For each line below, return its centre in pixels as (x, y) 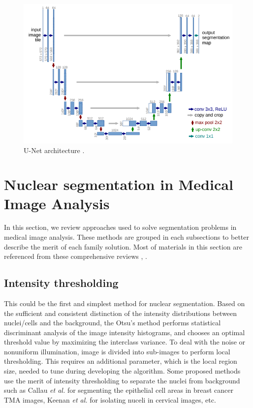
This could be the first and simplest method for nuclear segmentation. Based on (125, 303)
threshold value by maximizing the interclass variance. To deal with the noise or (125, 342)
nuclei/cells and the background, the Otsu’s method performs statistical (112, 323)
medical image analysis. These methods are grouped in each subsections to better (126, 236)
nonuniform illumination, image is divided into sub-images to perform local (117, 351)
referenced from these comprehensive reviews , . (76, 256)
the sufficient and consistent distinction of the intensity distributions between (121, 313)
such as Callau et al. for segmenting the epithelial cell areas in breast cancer (119, 390)
